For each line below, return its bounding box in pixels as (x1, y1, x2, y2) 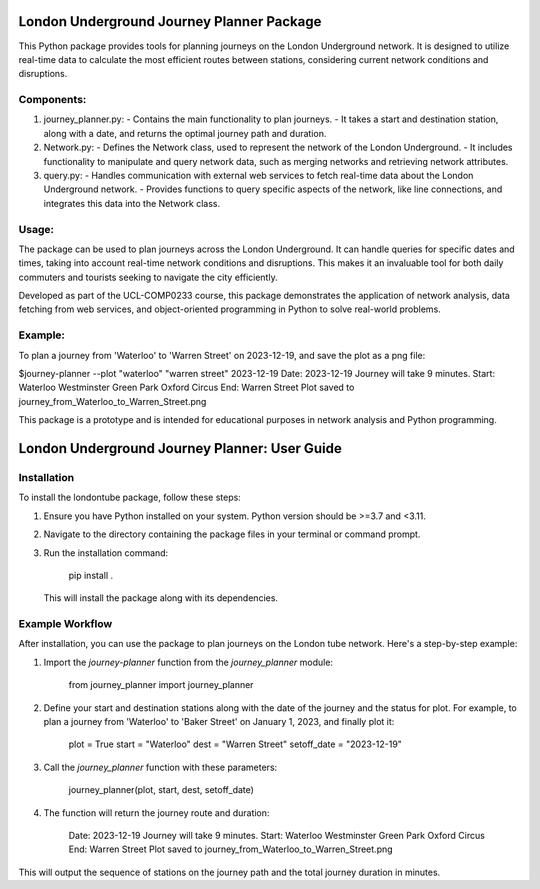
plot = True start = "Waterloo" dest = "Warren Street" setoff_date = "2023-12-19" (68, 738, 402, 750)
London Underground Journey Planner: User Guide (18, 440, 342, 457)
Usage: (18, 222, 55, 236)
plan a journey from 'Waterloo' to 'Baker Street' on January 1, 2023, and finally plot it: (43, 716, 395, 727)
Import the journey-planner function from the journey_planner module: (43, 656, 334, 668)
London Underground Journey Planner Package (18, 13, 322, 30)
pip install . (68, 569, 114, 581)
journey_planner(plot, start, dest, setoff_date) (68, 784, 255, 796)
